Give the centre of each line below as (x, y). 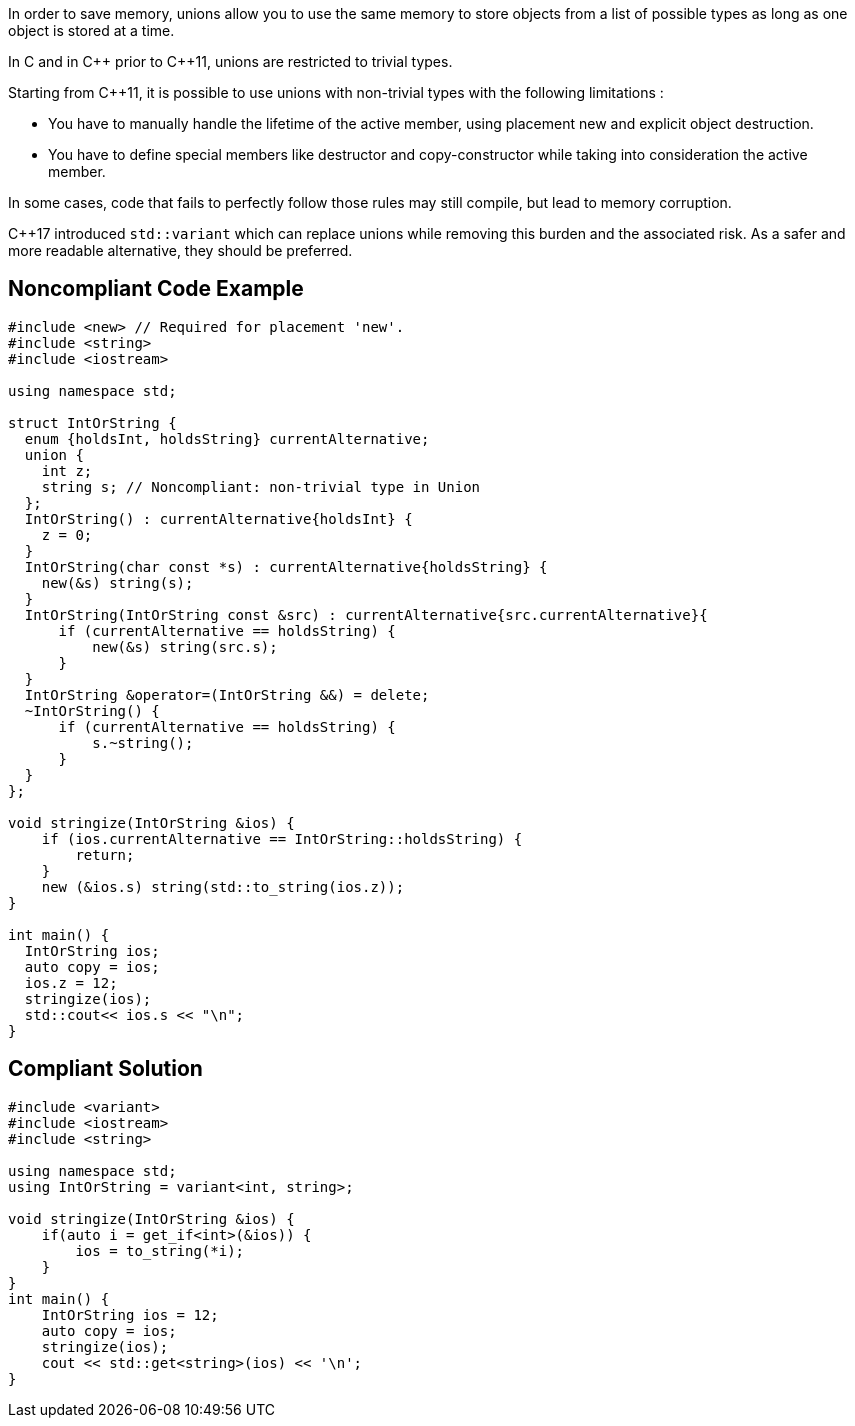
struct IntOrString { (92, 422)
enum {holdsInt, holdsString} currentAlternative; (227, 438)
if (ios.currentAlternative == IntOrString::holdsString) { (282, 838)
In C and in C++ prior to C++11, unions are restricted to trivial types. (230, 61)
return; (105, 854)
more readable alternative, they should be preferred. (180, 250)
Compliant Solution (105, 1069)
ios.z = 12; (71, 982)
